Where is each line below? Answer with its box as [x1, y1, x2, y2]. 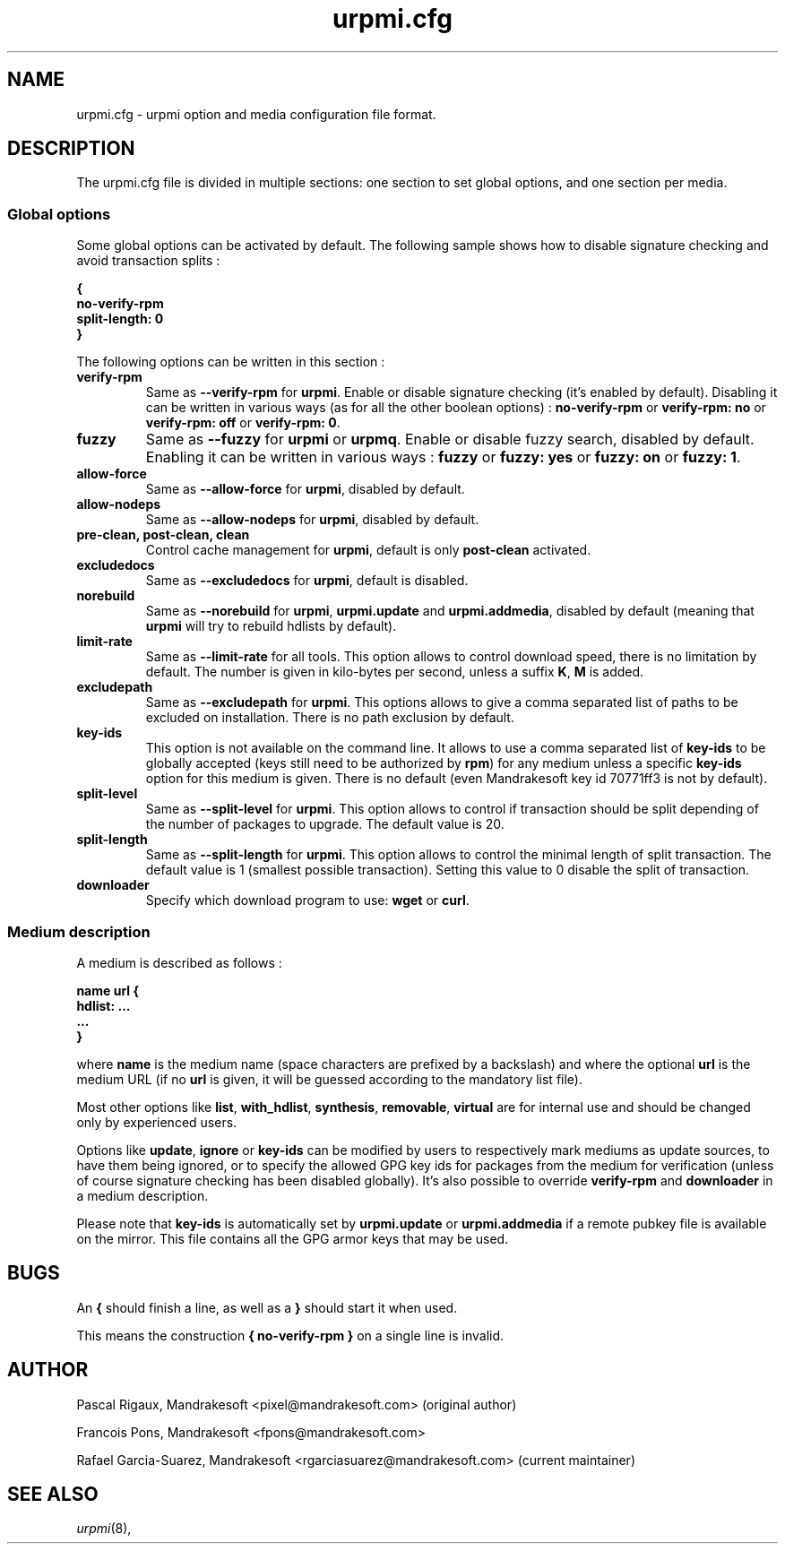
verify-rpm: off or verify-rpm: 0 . [145, 415, 341, 431]
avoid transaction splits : [76, 253, 220, 269]
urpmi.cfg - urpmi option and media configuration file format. [76, 106, 436, 122]
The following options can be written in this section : [76, 354, 385, 370]
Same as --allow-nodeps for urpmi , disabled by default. [145, 512, 479, 528]
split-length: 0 [76, 311, 164, 327]
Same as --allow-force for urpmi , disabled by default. [145, 481, 465, 497]
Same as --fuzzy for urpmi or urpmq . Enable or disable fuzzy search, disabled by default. [145, 430, 755, 449]
